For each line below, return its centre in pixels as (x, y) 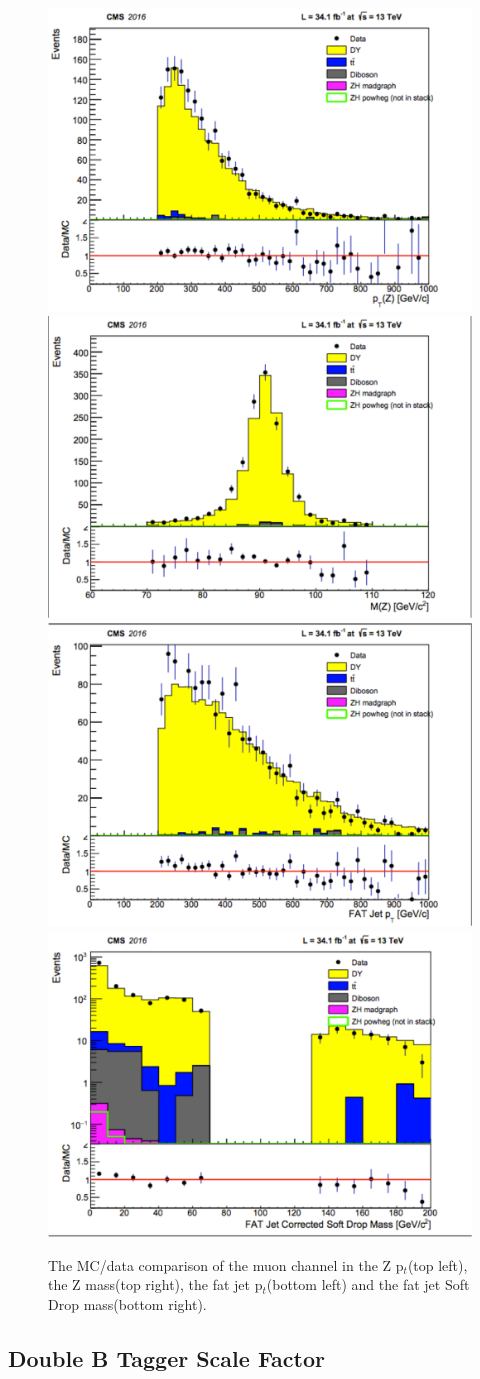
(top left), (437, 1264)
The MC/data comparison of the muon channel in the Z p (226, 1264)
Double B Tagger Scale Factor (166, 1357)
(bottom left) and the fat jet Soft (368, 1284)
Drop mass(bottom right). (127, 1303)
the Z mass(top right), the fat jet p (155, 1284)
